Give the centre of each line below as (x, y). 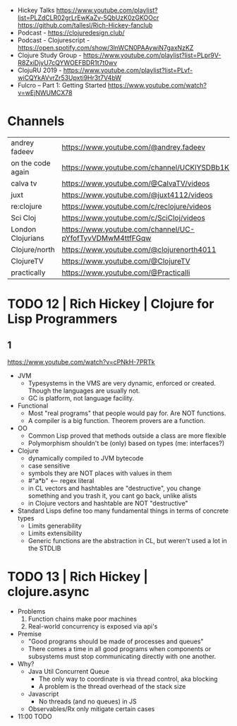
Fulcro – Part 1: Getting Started (62, 85)
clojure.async (48, 592)
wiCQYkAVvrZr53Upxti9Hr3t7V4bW (69, 78)
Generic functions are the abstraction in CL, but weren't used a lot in (127, 540)
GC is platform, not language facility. (81, 398)
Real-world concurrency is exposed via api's (93, 626)
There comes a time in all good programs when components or (120, 648)
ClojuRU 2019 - (39, 70)
